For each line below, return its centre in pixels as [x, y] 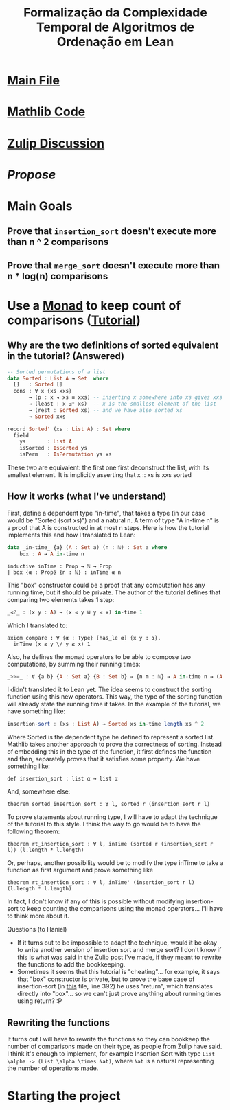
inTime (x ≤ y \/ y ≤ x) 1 [52, 644]
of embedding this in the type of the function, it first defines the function [110, 752]
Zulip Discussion [56, 143]
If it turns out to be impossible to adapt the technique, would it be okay [117, 943]
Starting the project [64, 1096]
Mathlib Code [46, 112]
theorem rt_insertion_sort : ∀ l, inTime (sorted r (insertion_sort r [110, 844]
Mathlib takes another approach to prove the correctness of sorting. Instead [114, 744]
